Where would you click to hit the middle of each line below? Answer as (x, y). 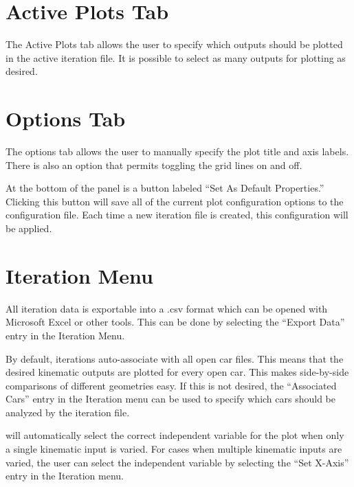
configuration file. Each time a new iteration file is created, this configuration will (177, 215)
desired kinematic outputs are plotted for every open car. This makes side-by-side (177, 372)
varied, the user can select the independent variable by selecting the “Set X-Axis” (177, 462)
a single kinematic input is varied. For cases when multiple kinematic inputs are (174, 449)
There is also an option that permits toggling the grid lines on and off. (154, 165)
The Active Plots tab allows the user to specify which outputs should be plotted (174, 44)
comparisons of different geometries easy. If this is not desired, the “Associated (171, 385)
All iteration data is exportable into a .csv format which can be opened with (167, 308)
